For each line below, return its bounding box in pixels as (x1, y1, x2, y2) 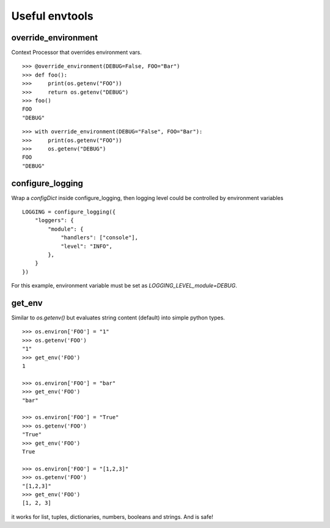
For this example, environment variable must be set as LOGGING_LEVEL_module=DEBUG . (11, 282, 238, 289)
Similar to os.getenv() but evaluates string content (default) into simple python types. (11, 314, 226, 321)
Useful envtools (11, 9, 94, 23)
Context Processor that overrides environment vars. (11, 49, 142, 56)
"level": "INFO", (61, 242, 113, 250)
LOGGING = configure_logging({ (22, 209, 116, 215)
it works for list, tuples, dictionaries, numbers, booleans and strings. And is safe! (11, 513, 213, 520)
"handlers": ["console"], (61, 234, 139, 241)
